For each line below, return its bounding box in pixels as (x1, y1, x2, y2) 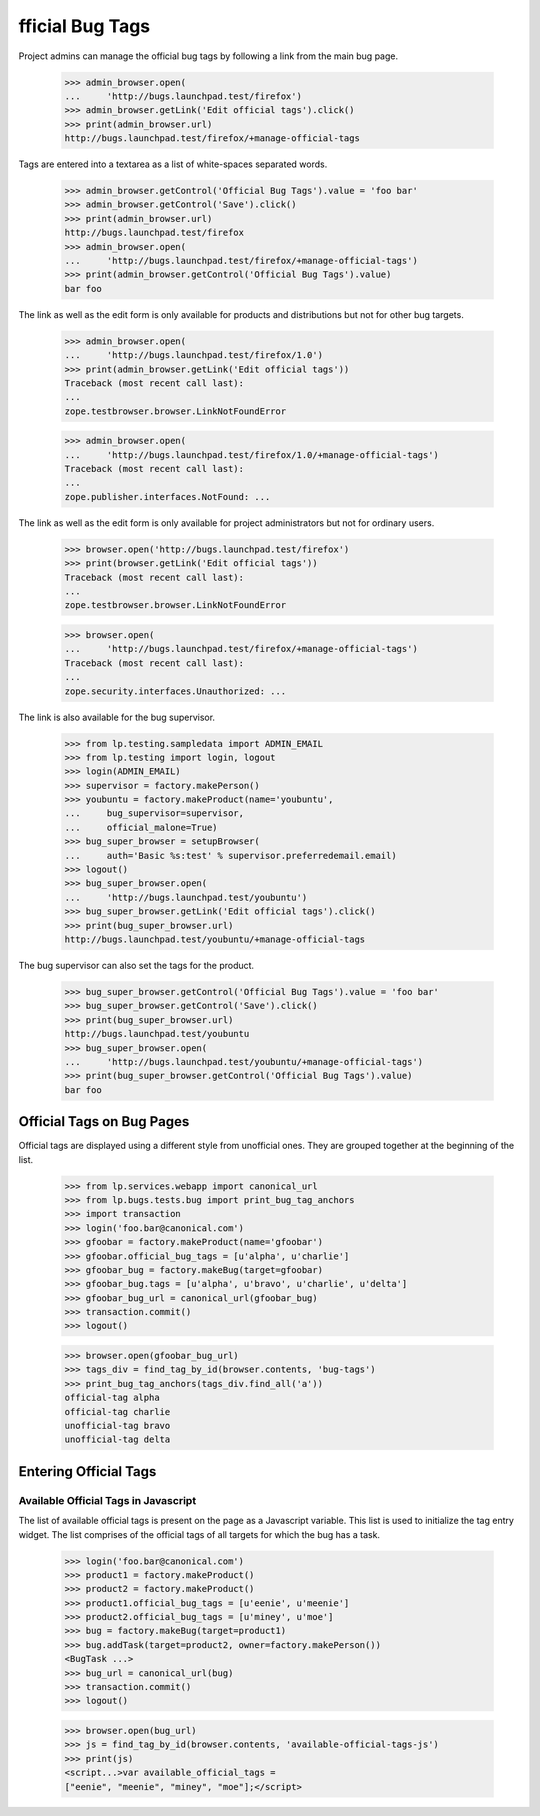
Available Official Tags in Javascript (18, 1493, 197, 1507)
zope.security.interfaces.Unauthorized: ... (64, 685, 287, 697)
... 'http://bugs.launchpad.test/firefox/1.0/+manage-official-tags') (64, 449, 440, 460)
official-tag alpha (64, 1392, 160, 1404)
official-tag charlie (64, 1406, 171, 1417)
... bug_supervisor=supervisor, (64, 808, 245, 819)
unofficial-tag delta (64, 1434, 171, 1445)
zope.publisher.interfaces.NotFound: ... (64, 491, 271, 502)
